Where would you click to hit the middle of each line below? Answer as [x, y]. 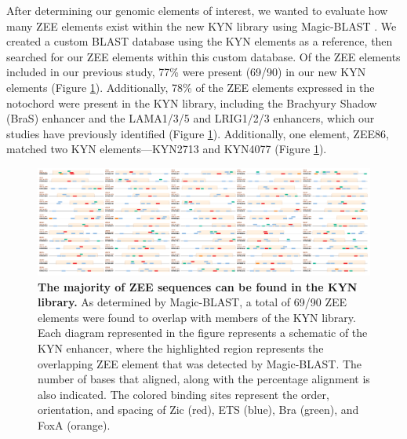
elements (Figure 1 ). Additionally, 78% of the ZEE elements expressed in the [191, 87]
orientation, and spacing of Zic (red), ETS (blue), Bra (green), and [198, 410]
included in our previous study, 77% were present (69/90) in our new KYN [186, 72]
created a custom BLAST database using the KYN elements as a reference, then [200, 41]
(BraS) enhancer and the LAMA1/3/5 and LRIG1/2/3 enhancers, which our [191, 118]
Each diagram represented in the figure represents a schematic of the [203, 333]
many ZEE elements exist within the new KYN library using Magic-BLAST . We [202, 26]
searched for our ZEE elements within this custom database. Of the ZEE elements [203, 56]
